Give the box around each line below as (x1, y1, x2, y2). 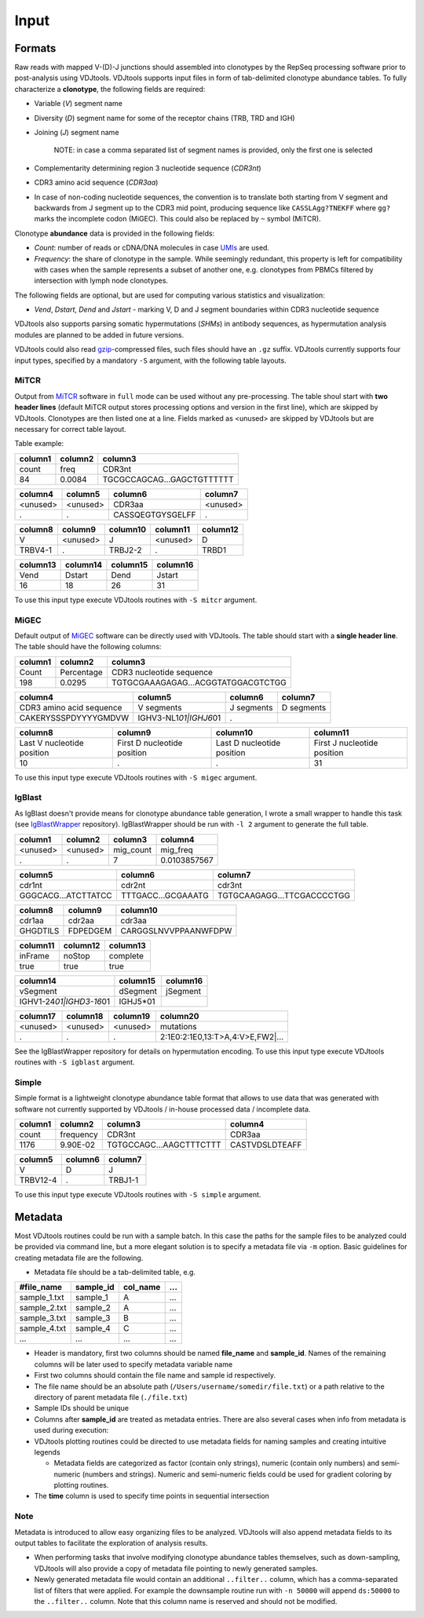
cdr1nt (19, 879, 42, 890)
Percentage (60, 667, 104, 678)
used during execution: (34, 1426, 109, 1435)
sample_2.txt (19, 1302, 67, 1313)
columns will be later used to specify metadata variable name (34, 1359, 233, 1369)
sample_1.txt (19, 1292, 64, 1303)
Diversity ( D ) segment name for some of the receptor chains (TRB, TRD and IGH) (34, 113, 295, 122)
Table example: (14, 439, 64, 448)
